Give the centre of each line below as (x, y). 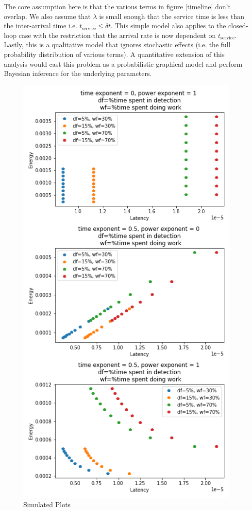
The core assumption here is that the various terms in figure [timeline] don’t (117, 6)
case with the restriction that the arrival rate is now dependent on (117, 35)
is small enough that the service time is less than (172, 16)
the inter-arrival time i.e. (41, 26)
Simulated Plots (47, 504)
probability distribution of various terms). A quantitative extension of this (114, 54)
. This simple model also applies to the (168, 26)
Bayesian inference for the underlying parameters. (78, 73)
